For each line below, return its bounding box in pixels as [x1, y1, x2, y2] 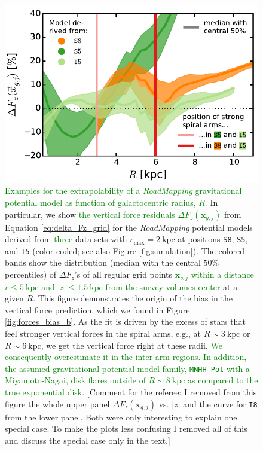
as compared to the [187, 374, 258, 386]
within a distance [191, 268, 254, 281]
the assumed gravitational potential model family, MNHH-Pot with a [5, 362, 250, 374]
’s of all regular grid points [74, 268, 173, 281]
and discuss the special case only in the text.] [5, 434, 170, 446]
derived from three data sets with [5, 233, 127, 245]
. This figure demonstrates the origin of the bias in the [33, 292, 233, 304]
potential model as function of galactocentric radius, [5, 196, 196, 208]
